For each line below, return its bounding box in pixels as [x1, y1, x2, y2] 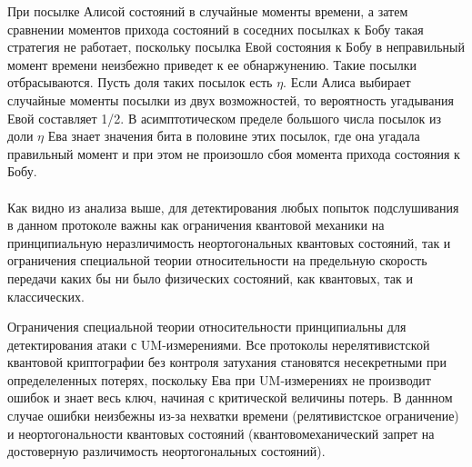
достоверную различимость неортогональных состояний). [7, 442, 326, 461]
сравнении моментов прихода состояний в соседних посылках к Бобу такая [7, 19, 424, 38]
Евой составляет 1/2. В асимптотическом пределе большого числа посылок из [7, 108, 442, 127]
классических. [7, 286, 85, 305]
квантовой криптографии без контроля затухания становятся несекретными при [7, 353, 447, 372]
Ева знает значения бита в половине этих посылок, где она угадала [47, 126, 420, 145]
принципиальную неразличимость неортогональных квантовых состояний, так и [7, 233, 451, 252]
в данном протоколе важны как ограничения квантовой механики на [7, 215, 385, 234]
